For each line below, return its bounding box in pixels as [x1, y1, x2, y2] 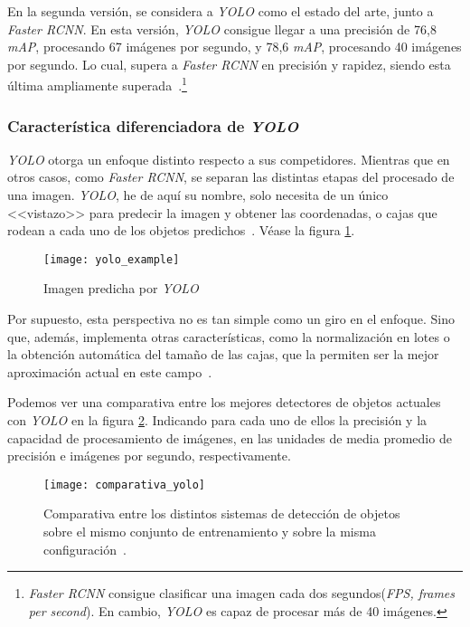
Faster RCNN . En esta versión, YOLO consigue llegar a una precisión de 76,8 [7, 19, 437, 38]
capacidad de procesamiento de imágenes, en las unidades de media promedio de [7, 428, 452, 447]
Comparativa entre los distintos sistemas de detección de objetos [43, 504, 400, 523]
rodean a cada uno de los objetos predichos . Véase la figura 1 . [7, 221, 355, 240]
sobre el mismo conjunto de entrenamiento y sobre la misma [43, 522, 376, 541]
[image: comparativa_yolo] [43, 478, 205, 491]
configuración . [43, 539, 127, 558]
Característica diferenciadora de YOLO [7, 114, 299, 137]
